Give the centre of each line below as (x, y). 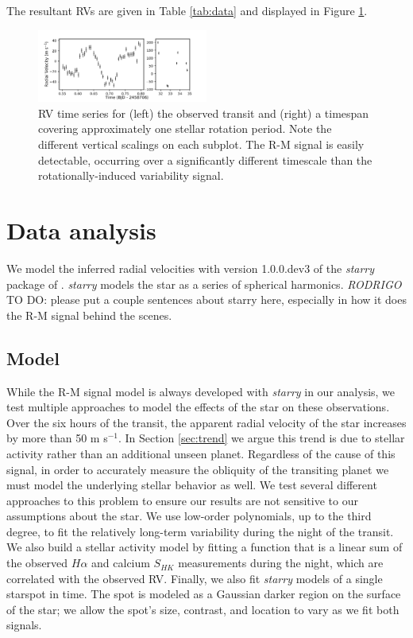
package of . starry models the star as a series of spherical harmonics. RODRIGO (204, 284)
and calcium (121, 563)
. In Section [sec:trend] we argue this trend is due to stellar (261, 438)
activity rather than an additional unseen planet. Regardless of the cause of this (201, 453)
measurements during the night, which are (281, 563)
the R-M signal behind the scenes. (89, 315)
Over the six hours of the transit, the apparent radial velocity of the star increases (206, 422)
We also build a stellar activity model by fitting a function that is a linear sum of (205, 547)
